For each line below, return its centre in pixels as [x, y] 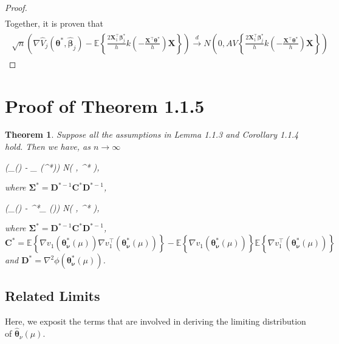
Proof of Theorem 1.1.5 [105, 105]
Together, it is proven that [54, 23]
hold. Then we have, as [48, 147]
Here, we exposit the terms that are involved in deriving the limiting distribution [156, 321]
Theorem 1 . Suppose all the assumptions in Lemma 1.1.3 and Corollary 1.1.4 [152, 134]
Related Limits [53, 296]
